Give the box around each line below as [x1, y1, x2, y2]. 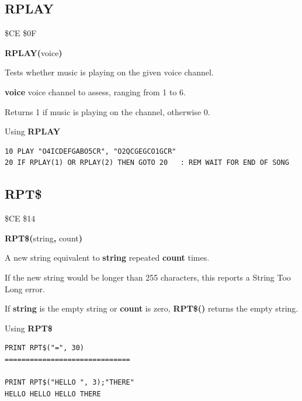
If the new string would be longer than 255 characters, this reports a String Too [5, 271, 291, 283]
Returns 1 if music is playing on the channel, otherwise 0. [5, 105, 210, 117]
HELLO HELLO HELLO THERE [5, 389, 101, 398]
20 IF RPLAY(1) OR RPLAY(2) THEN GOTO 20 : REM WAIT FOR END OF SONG [5, 158, 289, 167]
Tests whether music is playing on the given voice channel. [5, 66, 214, 78]
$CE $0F [5, 27, 37, 39]
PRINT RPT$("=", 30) [5, 344, 85, 352]
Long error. [5, 282, 45, 295]
